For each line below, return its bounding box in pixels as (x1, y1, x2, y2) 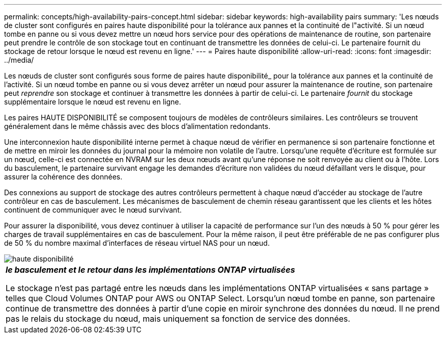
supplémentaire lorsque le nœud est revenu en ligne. (4, 97, 181, 106)
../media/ (4, 56, 34, 64)
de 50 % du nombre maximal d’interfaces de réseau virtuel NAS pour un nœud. (4, 239, 270, 247)
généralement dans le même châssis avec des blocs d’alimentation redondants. (4, 122, 270, 131)
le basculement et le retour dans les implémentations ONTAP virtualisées (6, 265, 295, 275)
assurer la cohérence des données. (4, 172, 123, 181)
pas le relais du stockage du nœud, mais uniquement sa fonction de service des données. (6, 314, 350, 324)
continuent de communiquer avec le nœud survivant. (4, 205, 182, 214)
